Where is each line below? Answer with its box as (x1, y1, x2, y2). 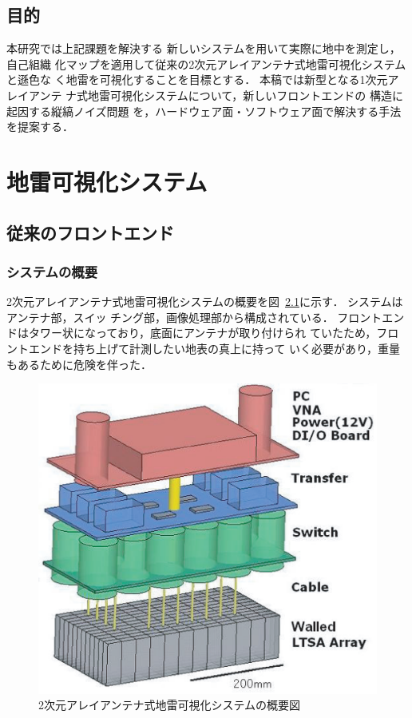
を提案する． (6, 118, 73, 135)
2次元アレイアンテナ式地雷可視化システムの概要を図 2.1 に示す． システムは (6, 293, 403, 310)
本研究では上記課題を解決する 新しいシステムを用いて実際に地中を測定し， (6, 40, 401, 57)
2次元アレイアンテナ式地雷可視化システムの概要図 (38, 696, 301, 713)
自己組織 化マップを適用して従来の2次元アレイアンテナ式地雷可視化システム (6, 55, 406, 72)
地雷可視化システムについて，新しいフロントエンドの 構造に (88, 86, 403, 103)
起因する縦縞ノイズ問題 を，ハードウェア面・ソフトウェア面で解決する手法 (6, 102, 402, 119)
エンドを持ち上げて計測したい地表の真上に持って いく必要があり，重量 (28, 339, 400, 356)
